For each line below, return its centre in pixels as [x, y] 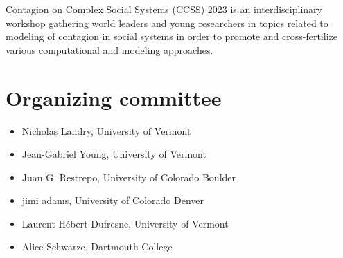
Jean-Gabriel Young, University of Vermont [114, 154]
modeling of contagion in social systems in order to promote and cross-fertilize [171, 36]
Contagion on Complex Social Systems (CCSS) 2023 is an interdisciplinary [164, 9]
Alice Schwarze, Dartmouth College [97, 247]
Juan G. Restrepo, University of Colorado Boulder [129, 177]
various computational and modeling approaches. [109, 49]
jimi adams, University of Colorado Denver [113, 200]
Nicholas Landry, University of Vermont [106, 130]
